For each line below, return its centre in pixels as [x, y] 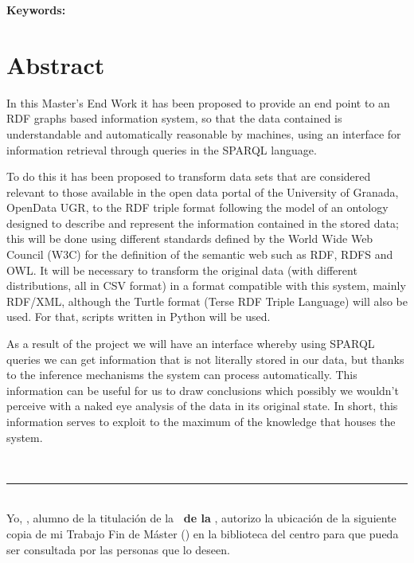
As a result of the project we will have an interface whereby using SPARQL [191, 344]
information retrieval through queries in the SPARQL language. [162, 149]
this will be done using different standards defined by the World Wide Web [190, 238]
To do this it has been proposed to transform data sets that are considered [189, 176]
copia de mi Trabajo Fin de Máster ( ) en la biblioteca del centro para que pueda [203, 533]
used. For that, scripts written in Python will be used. [139, 317]
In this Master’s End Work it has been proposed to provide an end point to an [198, 102]
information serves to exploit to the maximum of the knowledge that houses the [201, 421]
